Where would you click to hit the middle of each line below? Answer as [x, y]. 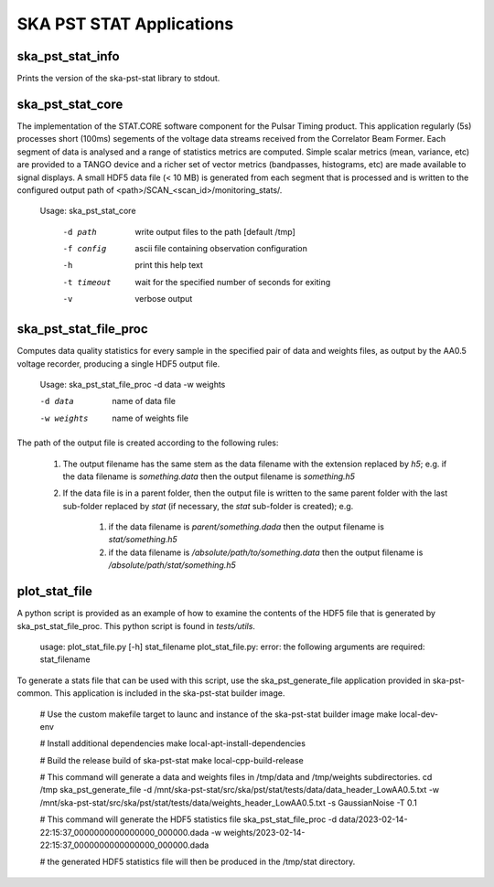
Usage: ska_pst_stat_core [88, 211]
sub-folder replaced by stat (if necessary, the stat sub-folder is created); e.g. [208, 506]
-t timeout [87, 282]
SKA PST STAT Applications [125, 24]
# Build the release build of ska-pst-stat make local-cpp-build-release [172, 760]
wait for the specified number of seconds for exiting [233, 282]
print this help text [169, 265]
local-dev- [419, 714]
